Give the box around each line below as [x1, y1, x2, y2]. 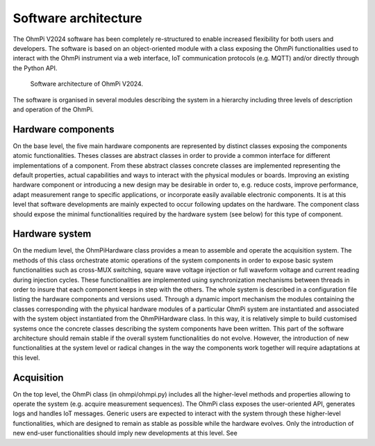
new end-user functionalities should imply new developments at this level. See [12, 429, 237, 438]
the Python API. [12, 63, 58, 72]
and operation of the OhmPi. [12, 105, 94, 113]
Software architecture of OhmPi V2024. [30, 80, 144, 88]
